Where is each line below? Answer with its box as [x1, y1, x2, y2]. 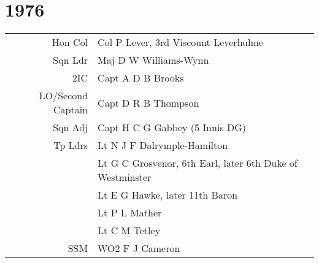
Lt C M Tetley [98, 223, 161, 238]
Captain [53, 102, 88, 117]
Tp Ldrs [53, 138, 88, 153]
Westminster [98, 170, 152, 185]
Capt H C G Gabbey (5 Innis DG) [98, 120, 247, 135]
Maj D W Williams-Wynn [98, 53, 209, 67]
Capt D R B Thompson [98, 95, 199, 110]
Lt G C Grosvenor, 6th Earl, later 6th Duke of [98, 156, 298, 170]
